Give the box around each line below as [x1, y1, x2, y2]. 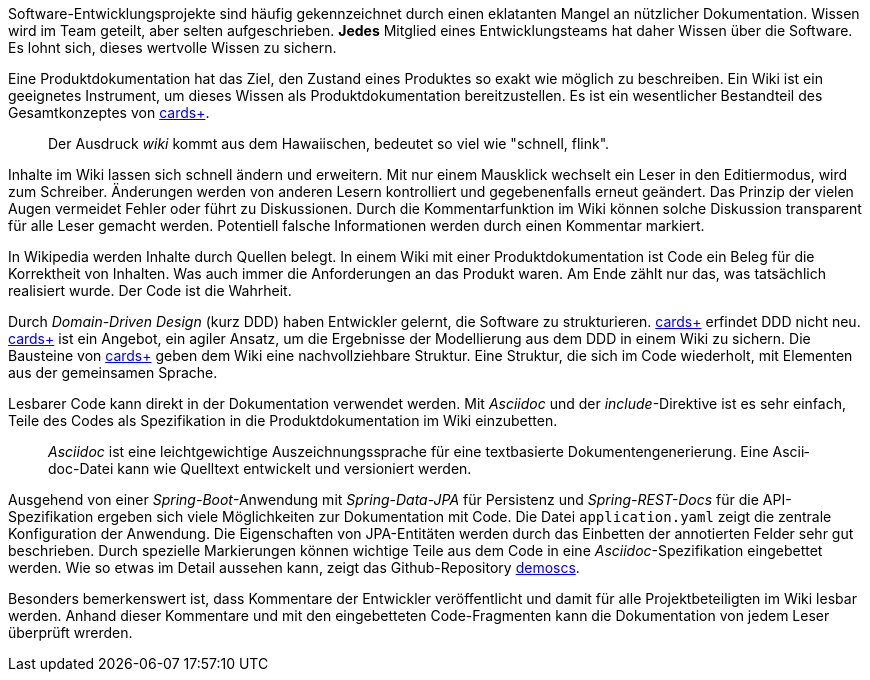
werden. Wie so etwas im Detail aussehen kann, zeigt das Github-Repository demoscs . [8, 559, 580, 576]
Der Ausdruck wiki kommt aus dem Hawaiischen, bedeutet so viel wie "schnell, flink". [48, 135, 610, 152]
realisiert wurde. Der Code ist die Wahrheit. [8, 282, 292, 299]
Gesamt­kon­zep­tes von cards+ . [8, 104, 210, 121]
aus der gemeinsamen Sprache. [8, 364, 218, 381]
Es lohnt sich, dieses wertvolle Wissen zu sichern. [8, 39, 337, 56]
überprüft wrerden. [8, 624, 133, 641]
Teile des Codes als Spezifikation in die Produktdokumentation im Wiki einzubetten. [8, 412, 558, 429]
